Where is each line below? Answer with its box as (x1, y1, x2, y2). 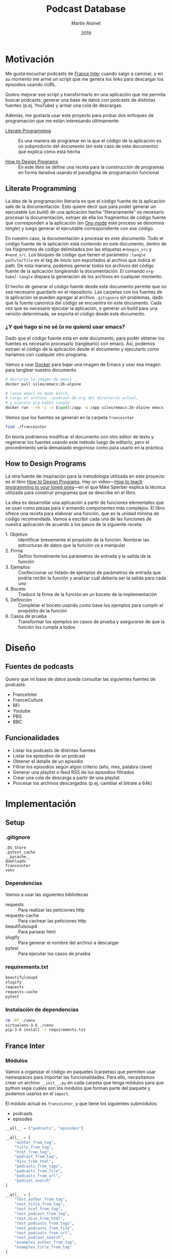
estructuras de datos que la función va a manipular (18, 542, 125, 548)
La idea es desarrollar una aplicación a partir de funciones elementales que (5, 499, 164, 505)
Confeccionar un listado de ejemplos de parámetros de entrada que (18, 569, 161, 575)
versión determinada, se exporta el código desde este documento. (5, 310, 146, 316)
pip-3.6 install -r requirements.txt (5, 1027, 86, 1032)
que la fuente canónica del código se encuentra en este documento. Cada (5, 299, 162, 306)
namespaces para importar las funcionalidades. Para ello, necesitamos (5, 1074, 155, 1080)
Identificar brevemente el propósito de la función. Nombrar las (18, 536, 149, 542)
